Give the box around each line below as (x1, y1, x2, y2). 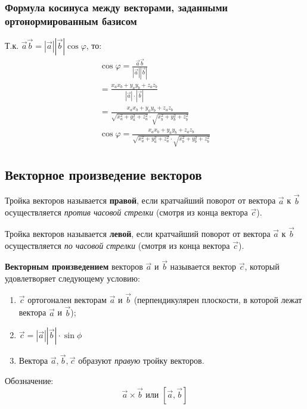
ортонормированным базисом (5, 13, 137, 28)
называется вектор (170, 260, 236, 273)
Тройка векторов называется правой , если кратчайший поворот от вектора (5, 194, 276, 207)
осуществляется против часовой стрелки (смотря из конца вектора (5, 206, 248, 218)
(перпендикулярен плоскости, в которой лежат (134, 293, 302, 305)
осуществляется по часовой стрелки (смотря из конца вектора (5, 239, 230, 251)
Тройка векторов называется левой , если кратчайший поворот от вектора (5, 227, 271, 239)
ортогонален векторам (27, 293, 107, 305)
